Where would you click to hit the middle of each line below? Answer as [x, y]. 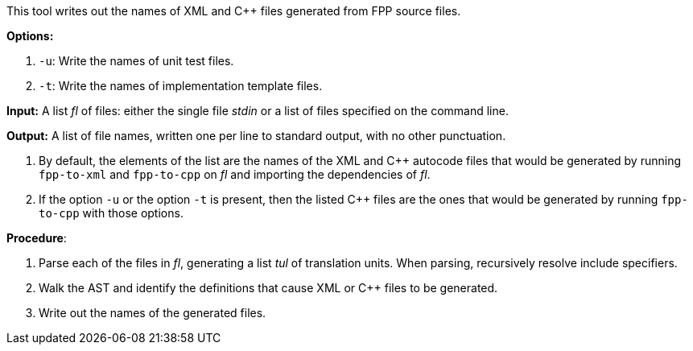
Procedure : [37, 238]
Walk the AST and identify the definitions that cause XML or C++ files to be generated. [268, 288]
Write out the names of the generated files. [153, 313]
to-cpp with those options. [111, 213]
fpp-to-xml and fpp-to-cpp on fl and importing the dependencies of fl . [235, 174]
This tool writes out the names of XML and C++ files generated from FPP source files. [234, 11]
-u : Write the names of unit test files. [136, 61]
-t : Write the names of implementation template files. [181, 86]
